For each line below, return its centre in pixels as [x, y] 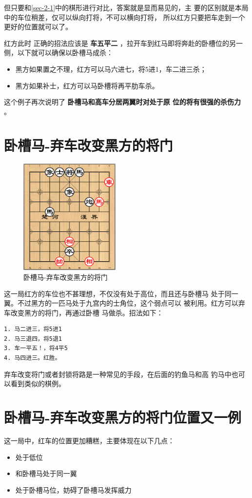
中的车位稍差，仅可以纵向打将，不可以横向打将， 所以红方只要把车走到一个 [125, 17]
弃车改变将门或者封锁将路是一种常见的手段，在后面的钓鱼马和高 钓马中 [118, 374]
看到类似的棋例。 [38, 384]
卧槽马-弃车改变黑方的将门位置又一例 [123, 417]
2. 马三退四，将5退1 [33, 339]
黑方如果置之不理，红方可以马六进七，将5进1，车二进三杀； [111, 69]
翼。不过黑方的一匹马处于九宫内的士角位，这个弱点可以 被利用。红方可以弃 [125, 303]
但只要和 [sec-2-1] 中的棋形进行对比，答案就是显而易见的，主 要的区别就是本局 [126, 7]
